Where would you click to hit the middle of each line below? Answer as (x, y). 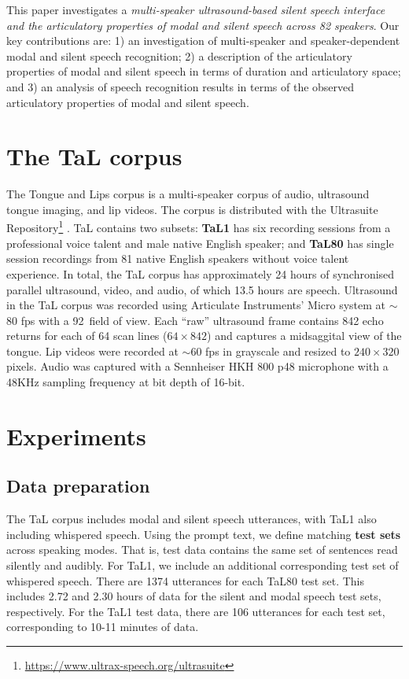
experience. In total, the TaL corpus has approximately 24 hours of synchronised (201, 273)
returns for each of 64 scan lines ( (87, 336)
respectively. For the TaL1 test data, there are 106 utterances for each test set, (196, 611)
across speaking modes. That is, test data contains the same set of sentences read (202, 550)
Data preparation (78, 486)
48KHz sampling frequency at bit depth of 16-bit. (126, 382)
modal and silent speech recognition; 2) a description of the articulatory (179, 55)
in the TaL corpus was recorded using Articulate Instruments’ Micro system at (196, 305)
